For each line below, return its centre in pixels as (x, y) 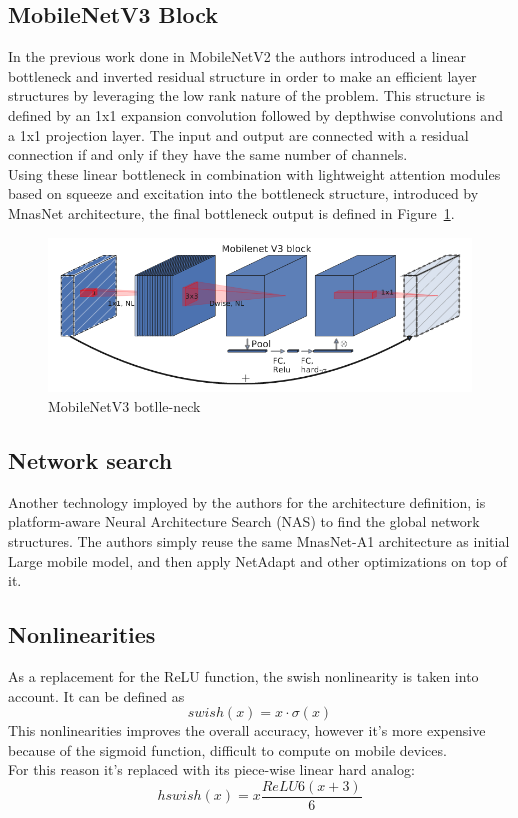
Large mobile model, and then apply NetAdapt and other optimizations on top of (257, 560)
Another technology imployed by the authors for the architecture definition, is (247, 501)
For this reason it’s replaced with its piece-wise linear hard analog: (211, 769)
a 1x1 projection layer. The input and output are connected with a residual (238, 134)
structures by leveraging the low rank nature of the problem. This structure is (247, 95)
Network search (90, 460)
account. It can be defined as (96, 695)
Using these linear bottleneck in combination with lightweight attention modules (254, 173)
